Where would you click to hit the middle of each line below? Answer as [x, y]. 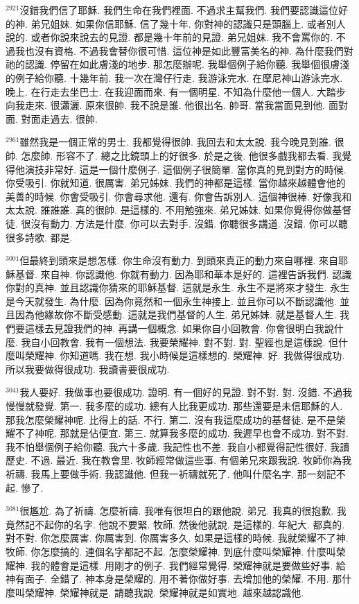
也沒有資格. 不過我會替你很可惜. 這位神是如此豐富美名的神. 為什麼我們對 [189, 50]
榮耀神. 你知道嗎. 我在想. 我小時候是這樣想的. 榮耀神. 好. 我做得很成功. [185, 355]
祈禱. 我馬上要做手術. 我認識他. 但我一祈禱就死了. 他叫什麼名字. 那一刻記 [171, 474]
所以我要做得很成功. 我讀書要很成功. [88, 369]
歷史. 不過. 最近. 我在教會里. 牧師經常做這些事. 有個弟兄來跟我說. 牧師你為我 [179, 460]
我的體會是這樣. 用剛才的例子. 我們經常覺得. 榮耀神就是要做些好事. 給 [188, 565]
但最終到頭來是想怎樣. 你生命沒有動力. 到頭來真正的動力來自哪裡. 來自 [179, 260]
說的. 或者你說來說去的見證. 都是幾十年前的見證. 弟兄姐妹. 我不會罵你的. [169, 37]
